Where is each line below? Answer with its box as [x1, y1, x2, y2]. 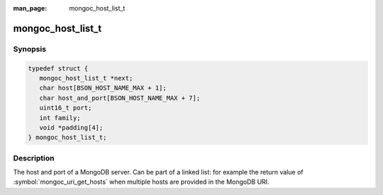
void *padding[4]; [39, 124, 104, 131]
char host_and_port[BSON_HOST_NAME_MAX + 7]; [39, 94, 201, 102]
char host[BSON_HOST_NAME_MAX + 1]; [39, 84, 167, 92]
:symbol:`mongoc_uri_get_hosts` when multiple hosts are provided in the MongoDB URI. [13, 177, 270, 187]
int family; [39, 114, 81, 122]
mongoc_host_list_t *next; [39, 74, 133, 82]
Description [13, 153, 55, 162]
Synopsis [13, 44, 46, 54]
